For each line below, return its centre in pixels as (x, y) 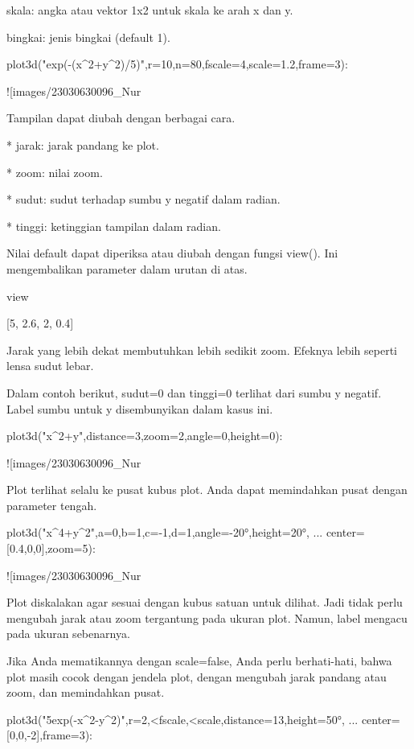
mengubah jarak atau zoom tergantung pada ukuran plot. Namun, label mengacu (207, 617)
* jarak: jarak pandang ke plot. (83, 144)
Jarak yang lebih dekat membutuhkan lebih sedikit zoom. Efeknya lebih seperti (202, 350)
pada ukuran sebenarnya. (68, 634)
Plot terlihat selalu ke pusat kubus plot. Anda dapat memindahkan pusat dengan (207, 490)
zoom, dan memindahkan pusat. (86, 692)
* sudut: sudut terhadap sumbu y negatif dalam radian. (143, 199)
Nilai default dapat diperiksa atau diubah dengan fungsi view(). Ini (172, 253)
